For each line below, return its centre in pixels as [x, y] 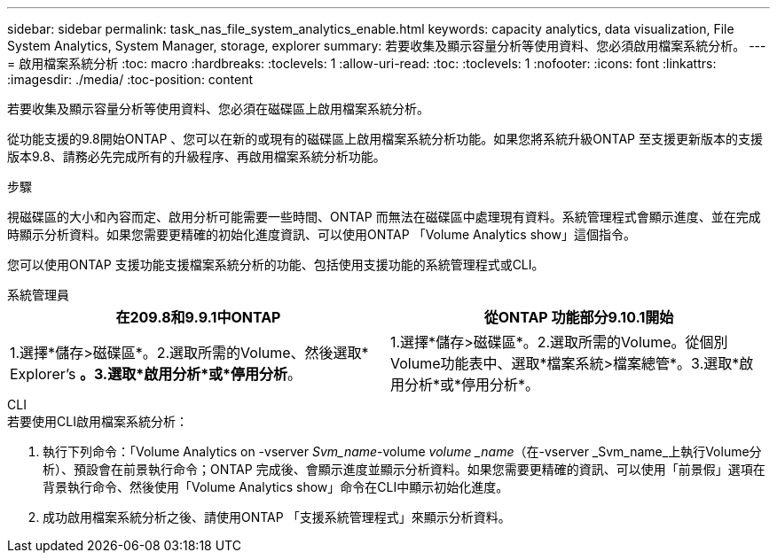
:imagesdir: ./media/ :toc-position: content [130, 79]
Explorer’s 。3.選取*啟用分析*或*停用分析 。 [156, 374]
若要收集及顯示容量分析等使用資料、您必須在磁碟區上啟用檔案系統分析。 [218, 109]
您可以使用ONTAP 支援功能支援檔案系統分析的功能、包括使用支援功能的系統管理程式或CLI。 [276, 264]
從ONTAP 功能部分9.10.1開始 [579, 317]
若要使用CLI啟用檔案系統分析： [98, 421]
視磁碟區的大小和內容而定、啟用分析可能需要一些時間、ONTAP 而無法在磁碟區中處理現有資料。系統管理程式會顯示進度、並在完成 [384, 217]
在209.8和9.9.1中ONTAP [198, 317]
